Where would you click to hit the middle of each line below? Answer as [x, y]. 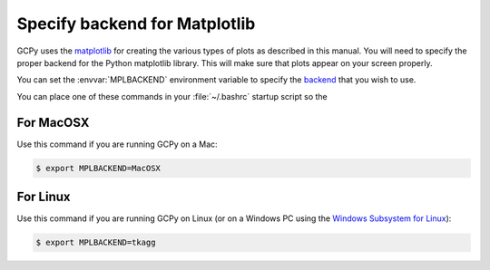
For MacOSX [53, 122]
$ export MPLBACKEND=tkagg [96, 243]
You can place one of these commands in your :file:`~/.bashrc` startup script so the [172, 96]
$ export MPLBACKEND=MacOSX [98, 168]
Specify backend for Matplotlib [136, 24]
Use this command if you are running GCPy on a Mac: [117, 144]
